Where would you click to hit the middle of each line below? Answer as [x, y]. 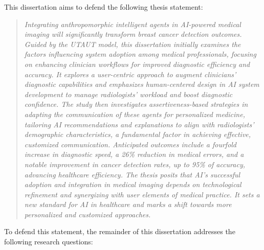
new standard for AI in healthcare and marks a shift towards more [128, 204]
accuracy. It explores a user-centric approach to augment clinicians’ [130, 74]
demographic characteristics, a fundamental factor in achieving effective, [138, 134]
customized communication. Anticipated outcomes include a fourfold [130, 144]
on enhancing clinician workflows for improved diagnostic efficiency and [137, 64]
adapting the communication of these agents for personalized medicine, [135, 114]
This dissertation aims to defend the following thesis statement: [104, 7]
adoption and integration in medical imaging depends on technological [133, 184]
